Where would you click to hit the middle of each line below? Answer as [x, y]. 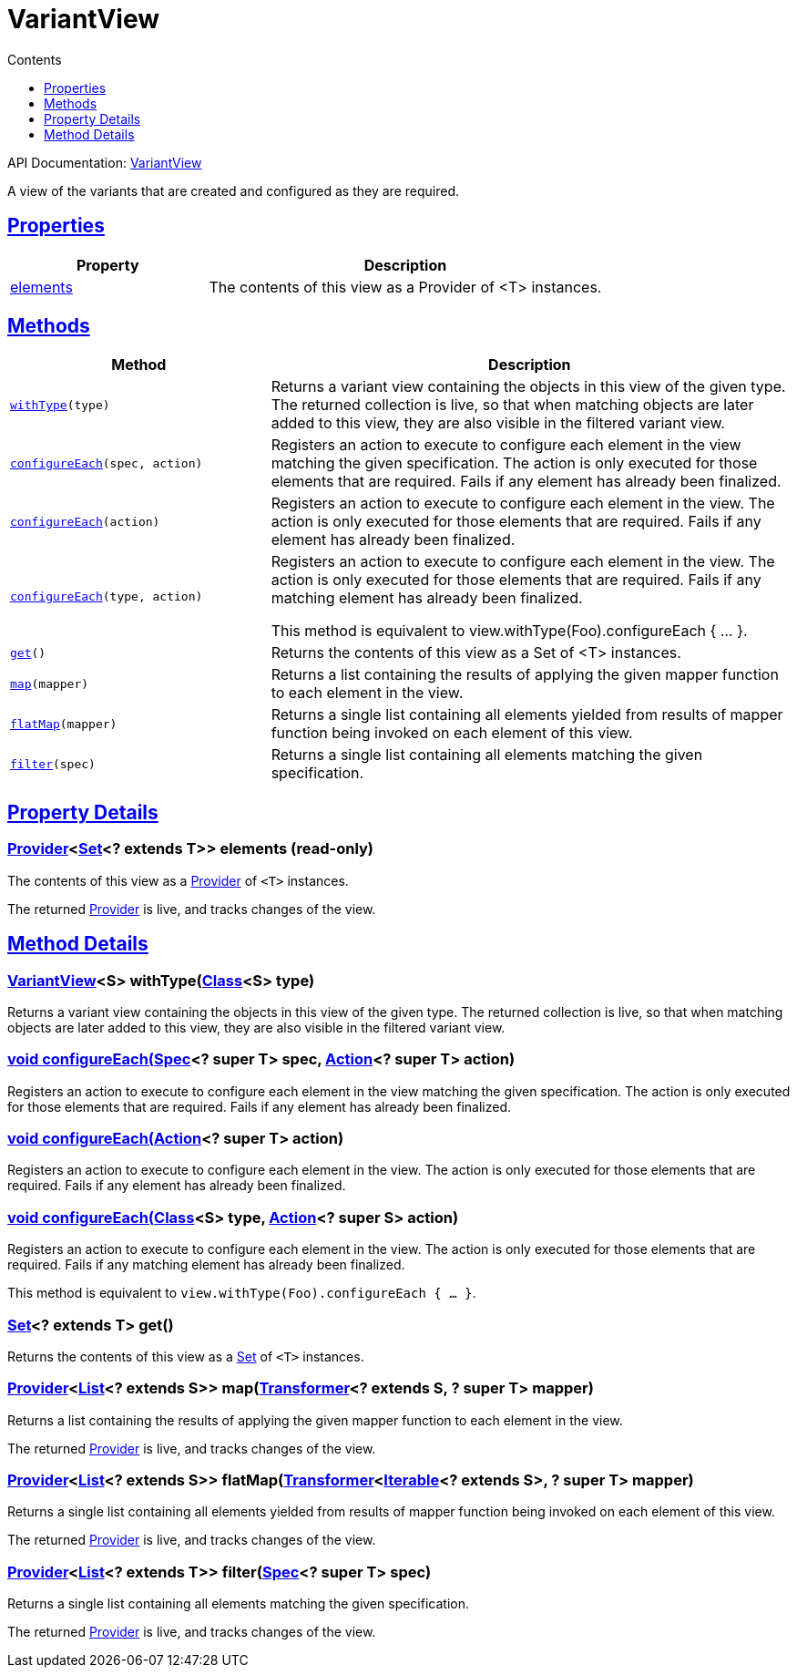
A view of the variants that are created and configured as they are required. [233, 190]
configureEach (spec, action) [107, 463]
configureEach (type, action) [107, 596]
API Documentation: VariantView [105, 162]
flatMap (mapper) [64, 724]
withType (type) [60, 405]
